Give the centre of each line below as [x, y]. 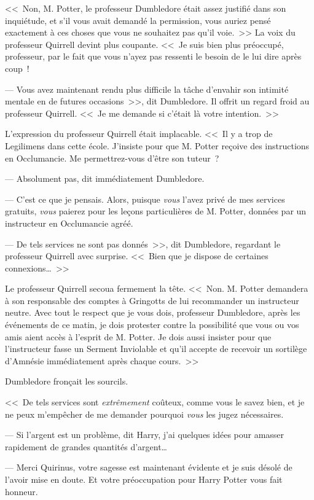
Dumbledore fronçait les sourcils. [67, 381]
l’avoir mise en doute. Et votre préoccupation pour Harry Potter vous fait [144, 479]
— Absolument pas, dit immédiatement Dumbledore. [105, 178]
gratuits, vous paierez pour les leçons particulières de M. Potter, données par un [156, 211]
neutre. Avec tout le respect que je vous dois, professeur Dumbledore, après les [153, 312]
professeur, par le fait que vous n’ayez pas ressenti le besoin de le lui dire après [153, 56]
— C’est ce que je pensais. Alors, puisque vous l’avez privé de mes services [145, 199]
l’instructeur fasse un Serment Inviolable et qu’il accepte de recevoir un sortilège [156, 349]
